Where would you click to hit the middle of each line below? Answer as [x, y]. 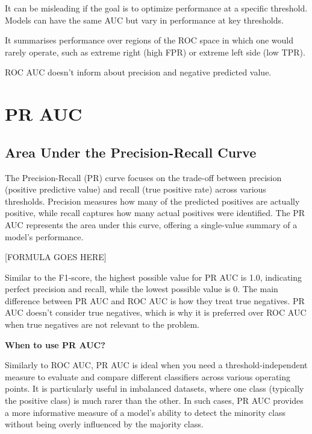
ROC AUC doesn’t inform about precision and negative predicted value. [138, 72]
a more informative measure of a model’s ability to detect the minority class [145, 412]
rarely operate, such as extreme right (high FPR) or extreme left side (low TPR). [155, 52]
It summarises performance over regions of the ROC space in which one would [149, 40]
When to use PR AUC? [55, 344]
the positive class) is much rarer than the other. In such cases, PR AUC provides [154, 400]
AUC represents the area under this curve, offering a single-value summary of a [151, 224]
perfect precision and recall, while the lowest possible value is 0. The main [142, 289]
